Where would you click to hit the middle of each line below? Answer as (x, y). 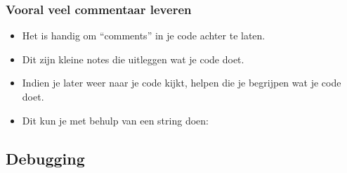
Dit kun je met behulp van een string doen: (115, 120)
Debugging (45, 158)
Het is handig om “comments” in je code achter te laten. (144, 36)
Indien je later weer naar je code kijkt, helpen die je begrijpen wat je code (182, 83)
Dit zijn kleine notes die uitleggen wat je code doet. (133, 59)
